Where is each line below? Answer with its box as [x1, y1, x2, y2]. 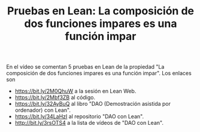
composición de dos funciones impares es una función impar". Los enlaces [6, 70, 192, 77]
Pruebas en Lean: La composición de [7, 4, 195, 18]
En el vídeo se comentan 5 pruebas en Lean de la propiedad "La [6, 63, 165, 70]
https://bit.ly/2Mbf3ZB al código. [14, 94, 96, 101]
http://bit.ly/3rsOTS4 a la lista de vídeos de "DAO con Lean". [14, 119, 163, 127]
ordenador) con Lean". [14, 106, 71, 114]
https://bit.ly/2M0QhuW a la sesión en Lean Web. [14, 88, 137, 95]
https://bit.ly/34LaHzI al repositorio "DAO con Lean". [14, 113, 144, 120]
